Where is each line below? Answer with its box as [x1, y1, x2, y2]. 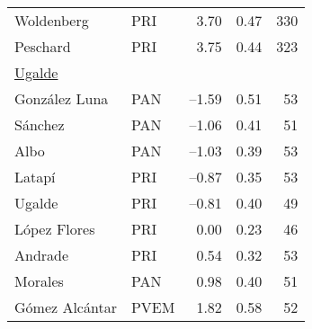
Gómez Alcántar [14, 297, 117, 317]
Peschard [14, 36, 71, 57]
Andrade [14, 245, 69, 265]
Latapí [14, 166, 56, 187]
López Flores [14, 218, 95, 239]
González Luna [14, 88, 109, 109]
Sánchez [14, 114, 65, 135]
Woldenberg [14, 10, 89, 31]
